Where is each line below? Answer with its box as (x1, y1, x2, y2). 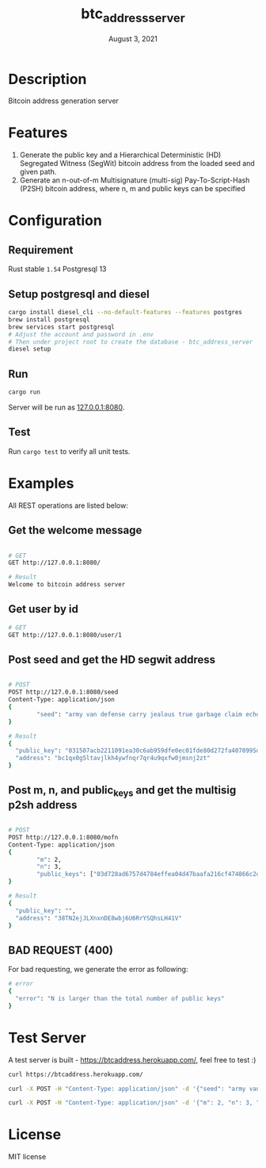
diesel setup (8, 345, 51, 353)
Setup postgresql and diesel (8, 287, 150, 301)
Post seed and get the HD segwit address (8, 652, 216, 667)
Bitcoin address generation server (8, 96, 119, 106)
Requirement (8, 243, 74, 256)
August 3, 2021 (108, 33, 158, 44)
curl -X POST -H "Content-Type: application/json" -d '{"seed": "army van (8, 1085, 260, 1093)
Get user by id (8, 602, 79, 616)
